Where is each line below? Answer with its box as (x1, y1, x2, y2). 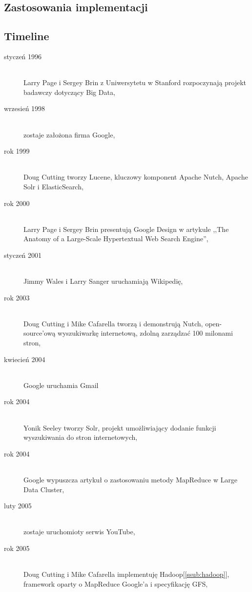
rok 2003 (4, 292, 30, 302)
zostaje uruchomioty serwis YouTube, (23, 526, 135, 537)
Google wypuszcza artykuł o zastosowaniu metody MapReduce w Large (23, 474, 237, 484)
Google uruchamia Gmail (23, 380, 99, 390)
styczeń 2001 (4, 250, 42, 260)
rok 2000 (4, 198, 30, 208)
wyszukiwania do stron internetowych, (23, 432, 138, 442)
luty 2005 (4, 501, 32, 511)
